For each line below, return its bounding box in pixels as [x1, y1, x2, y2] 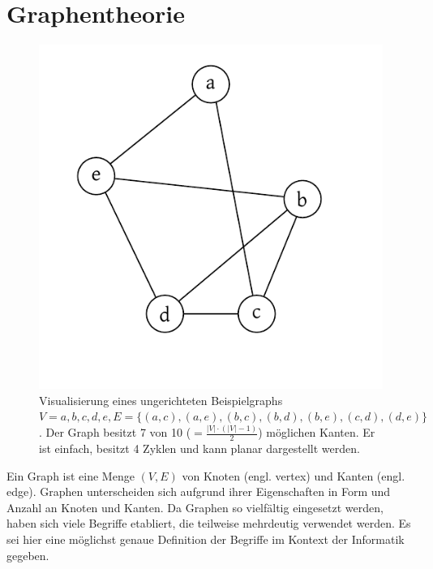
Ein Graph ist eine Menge [6, 467, 135, 484]
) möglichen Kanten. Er [258, 424, 375, 441]
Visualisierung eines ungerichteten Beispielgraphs [39, 391, 283, 408]
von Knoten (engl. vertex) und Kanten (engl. [182, 467, 405, 484]
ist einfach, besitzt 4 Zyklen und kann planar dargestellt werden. [39, 440, 360, 457]
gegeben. [6, 546, 49, 563]
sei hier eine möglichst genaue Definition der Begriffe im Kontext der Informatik [6, 531, 405, 548]
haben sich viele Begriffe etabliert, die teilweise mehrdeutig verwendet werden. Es [6, 515, 411, 532]
